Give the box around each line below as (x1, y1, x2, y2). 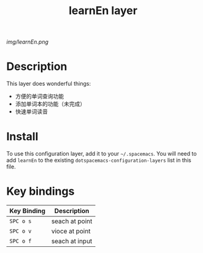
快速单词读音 (15, 108, 48, 115)
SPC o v (9, 228, 32, 235)
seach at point (51, 217, 93, 225)
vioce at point (51, 227, 91, 235)
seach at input (51, 237, 93, 245)
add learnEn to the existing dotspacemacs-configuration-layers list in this (6, 157, 191, 164)
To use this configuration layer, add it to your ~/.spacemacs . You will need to (6, 150, 197, 157)
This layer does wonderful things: (6, 80, 91, 88)
